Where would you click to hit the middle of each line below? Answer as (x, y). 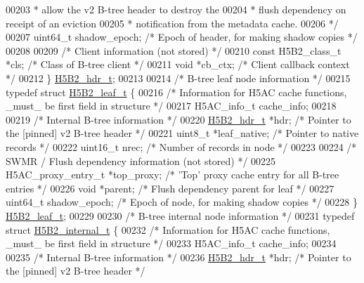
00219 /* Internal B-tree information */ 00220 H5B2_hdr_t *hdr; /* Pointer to (178, 119)
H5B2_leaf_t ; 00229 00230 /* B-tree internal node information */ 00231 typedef (180, 215)
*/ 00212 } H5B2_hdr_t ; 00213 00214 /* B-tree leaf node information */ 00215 (178, 78)
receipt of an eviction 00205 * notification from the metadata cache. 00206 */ (172, 23)
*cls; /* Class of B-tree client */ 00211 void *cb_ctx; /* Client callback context (178, 64)
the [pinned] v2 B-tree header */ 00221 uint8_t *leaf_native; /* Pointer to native (182, 133)
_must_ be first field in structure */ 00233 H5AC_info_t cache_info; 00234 (171, 243)
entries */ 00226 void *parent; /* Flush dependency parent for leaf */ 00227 (170, 188)
